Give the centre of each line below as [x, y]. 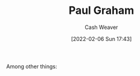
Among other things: [32, 66]
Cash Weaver [101, 27]
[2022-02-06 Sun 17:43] [101, 39]
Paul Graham [101, 11]
